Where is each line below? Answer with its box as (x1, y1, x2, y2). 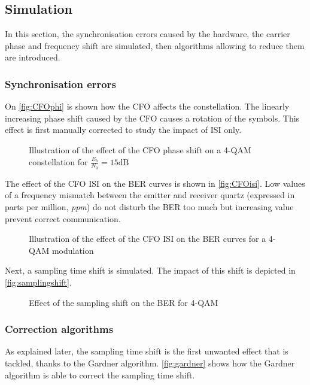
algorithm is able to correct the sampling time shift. (5, 368, 195, 381)
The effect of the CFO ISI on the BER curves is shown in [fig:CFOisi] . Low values (5, 177, 305, 189)
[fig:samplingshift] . (5, 275, 72, 288)
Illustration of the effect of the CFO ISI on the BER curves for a (29, 232, 266, 245)
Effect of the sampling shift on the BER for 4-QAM (29, 296, 218, 308)
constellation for (29, 155, 88, 168)
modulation (51, 244, 94, 256)
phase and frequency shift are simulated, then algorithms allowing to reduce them (5, 39, 305, 51)
